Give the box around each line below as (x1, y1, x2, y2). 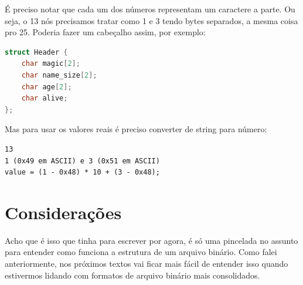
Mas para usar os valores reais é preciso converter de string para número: (5, 123, 267, 135)
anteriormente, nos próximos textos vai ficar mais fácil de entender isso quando (5, 257, 288, 270)
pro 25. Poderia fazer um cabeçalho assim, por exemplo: (5, 26, 206, 38)
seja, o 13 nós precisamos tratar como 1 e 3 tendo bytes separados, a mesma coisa (5, 14, 298, 26)
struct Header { (5, 48, 68, 56)
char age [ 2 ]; (21, 82, 72, 91)
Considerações (5, 200, 122, 224)
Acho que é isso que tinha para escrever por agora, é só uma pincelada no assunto (5, 234, 298, 246)
